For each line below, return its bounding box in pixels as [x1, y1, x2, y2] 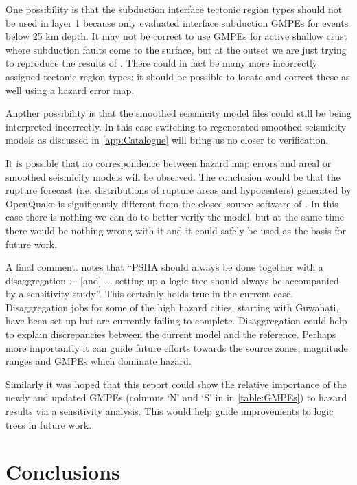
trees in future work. [5, 417, 92, 431]
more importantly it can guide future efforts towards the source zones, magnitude [5, 340, 348, 354]
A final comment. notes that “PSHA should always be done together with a [5, 260, 323, 274]
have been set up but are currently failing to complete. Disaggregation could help [5, 313, 347, 328]
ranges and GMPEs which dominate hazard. [5, 354, 192, 368]
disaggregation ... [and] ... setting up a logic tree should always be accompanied [5, 273, 339, 287]
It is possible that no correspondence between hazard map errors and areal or [5, 155, 332, 170]
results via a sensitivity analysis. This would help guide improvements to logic [5, 404, 334, 418]
